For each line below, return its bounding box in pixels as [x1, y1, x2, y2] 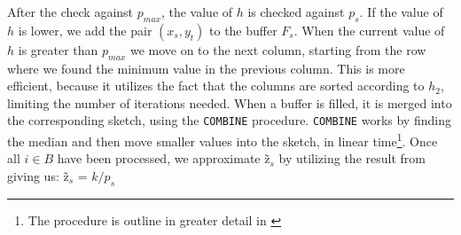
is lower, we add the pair [18, 20, 152, 39]
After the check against [7, 3, 134, 20]
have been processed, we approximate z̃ [57, 149, 270, 168]
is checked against [247, 3, 345, 20]
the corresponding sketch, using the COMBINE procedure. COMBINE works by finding [7, 111, 451, 129]
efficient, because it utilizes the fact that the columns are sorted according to [7, 76, 425, 95]
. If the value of [359, 3, 443, 20]
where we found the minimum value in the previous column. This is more [7, 59, 405, 77]
